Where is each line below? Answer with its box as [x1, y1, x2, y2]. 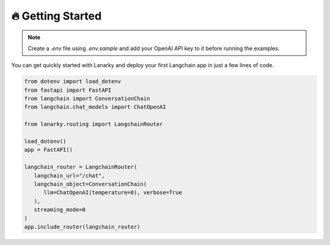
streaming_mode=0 [34, 207, 86, 213]
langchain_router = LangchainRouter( [24, 164, 137, 170]
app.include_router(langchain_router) [24, 223, 141, 230]
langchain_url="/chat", [34, 172, 105, 179]
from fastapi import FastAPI [24, 86, 112, 93]
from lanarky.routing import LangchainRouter [24, 121, 163, 128]
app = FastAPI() [24, 147, 73, 153]
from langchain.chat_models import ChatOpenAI [24, 104, 166, 111]
